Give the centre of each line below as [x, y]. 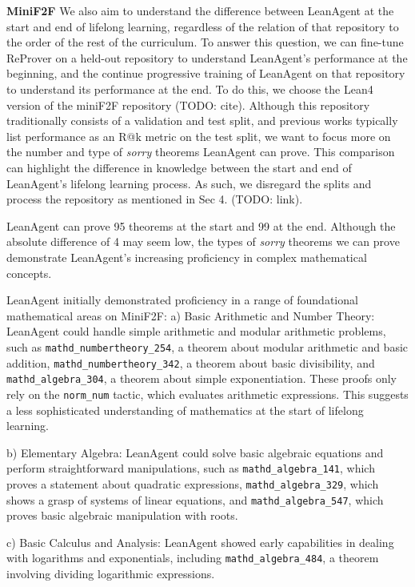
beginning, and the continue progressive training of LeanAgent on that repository [206, 73]
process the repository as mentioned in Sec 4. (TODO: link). [155, 199]
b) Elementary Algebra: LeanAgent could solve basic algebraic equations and [195, 452]
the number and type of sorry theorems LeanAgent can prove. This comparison [201, 152]
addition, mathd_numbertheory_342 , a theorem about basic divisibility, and [191, 362]
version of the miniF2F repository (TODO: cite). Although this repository [188, 105]
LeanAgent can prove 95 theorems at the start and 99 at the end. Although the [201, 225]
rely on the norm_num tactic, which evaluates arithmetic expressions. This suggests [207, 394]
